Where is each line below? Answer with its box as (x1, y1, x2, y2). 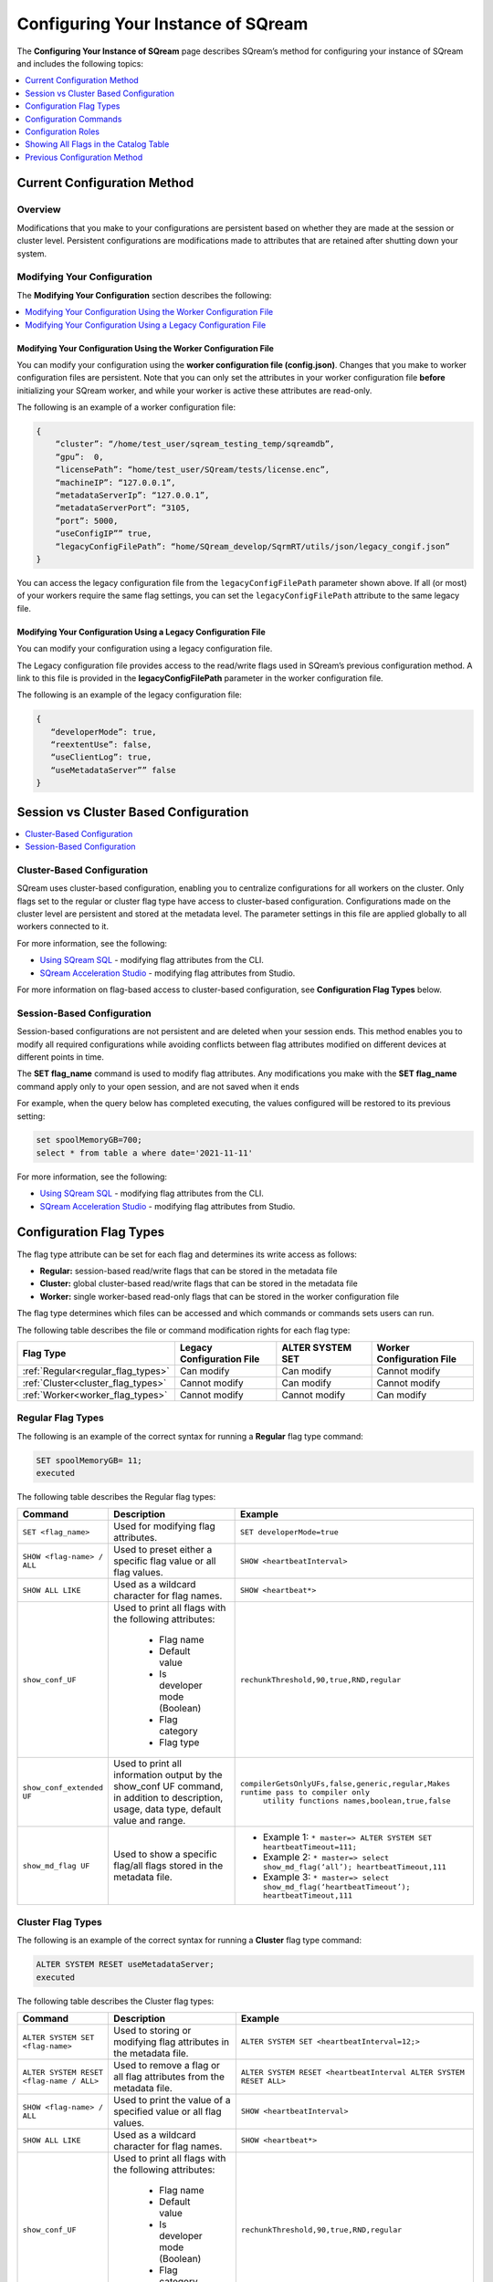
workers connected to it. (16, 921, 110, 932)
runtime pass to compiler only (239, 1787, 370, 1797)
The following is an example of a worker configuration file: (16, 402, 236, 413)
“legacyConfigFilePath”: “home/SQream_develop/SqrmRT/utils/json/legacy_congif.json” (55, 541, 451, 551)
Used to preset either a (113, 1544, 213, 1556)
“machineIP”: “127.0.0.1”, (55, 477, 177, 487)
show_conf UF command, (113, 1780, 224, 1793)
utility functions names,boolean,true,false (262, 1795, 451, 1806)
